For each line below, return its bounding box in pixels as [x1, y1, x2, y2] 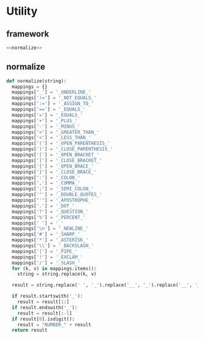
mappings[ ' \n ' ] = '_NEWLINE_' [12, 226, 88, 232]
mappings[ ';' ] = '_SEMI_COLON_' [12, 186, 95, 192]
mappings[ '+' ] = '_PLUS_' [12, 117, 78, 123]
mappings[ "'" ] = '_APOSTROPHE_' [12, 197, 95, 204]
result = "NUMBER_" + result [17, 321, 92, 328]
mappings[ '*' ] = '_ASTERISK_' [12, 237, 88, 243]
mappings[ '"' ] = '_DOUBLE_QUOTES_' [12, 191, 103, 198]
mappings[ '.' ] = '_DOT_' [12, 203, 75, 209]
